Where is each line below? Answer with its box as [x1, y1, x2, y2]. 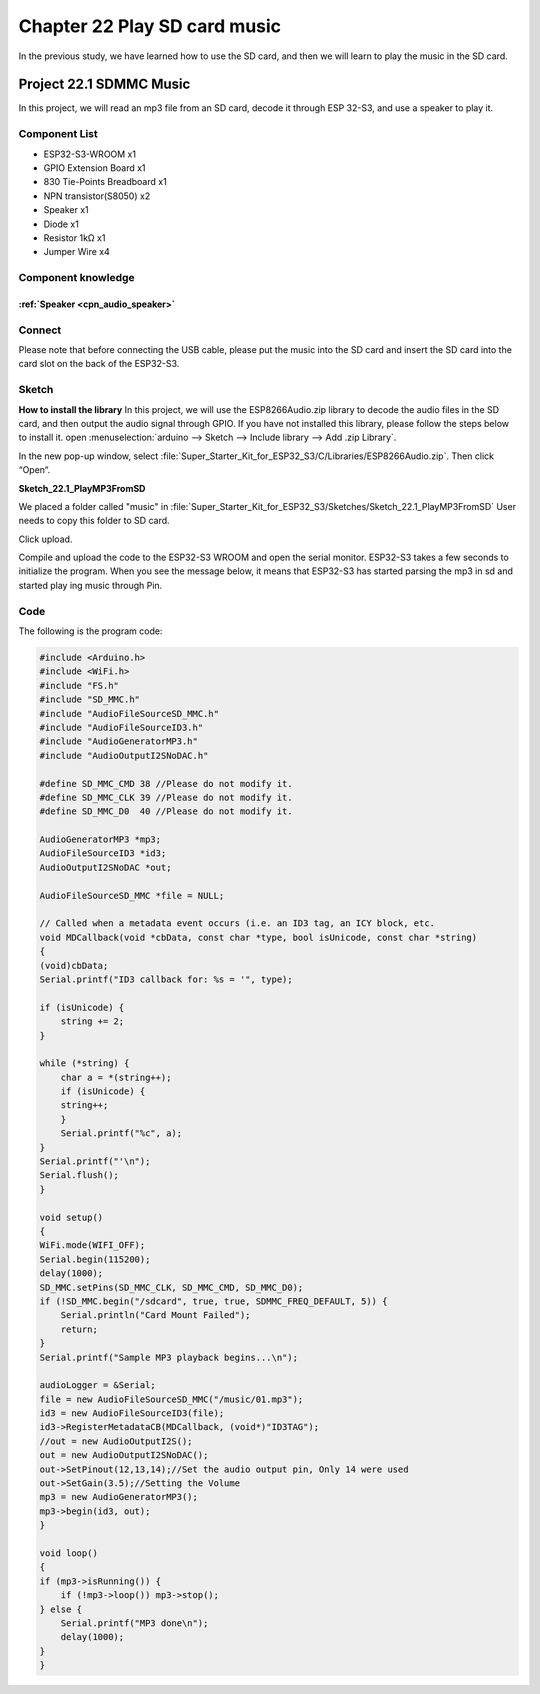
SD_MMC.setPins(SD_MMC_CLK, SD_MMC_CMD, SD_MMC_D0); [39, 1281, 304, 1293]
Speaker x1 [43, 204, 89, 216]
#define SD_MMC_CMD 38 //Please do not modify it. [39, 778, 294, 789]
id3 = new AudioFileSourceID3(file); [39, 1408, 225, 1419]
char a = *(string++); [60, 1071, 172, 1083]
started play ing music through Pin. [18, 579, 163, 591]
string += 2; [60, 1016, 125, 1027]
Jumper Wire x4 [43, 246, 110, 258]
